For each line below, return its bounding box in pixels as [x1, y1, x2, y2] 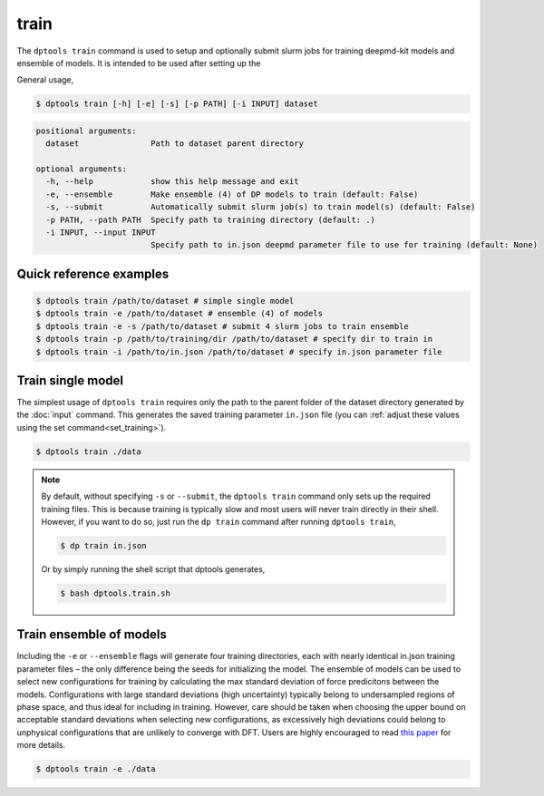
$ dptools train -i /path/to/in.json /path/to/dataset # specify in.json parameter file [35, 346, 443, 357]
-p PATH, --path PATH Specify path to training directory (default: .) [45, 214, 376, 225]
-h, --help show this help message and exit [45, 177, 299, 187]
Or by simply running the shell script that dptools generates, [41, 563, 266, 575]
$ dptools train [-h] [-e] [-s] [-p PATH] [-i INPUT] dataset [35, 99, 318, 109]
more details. [16, 740, 66, 751]
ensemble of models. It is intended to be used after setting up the [16, 57, 261, 68]
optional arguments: [35, 164, 127, 174]
